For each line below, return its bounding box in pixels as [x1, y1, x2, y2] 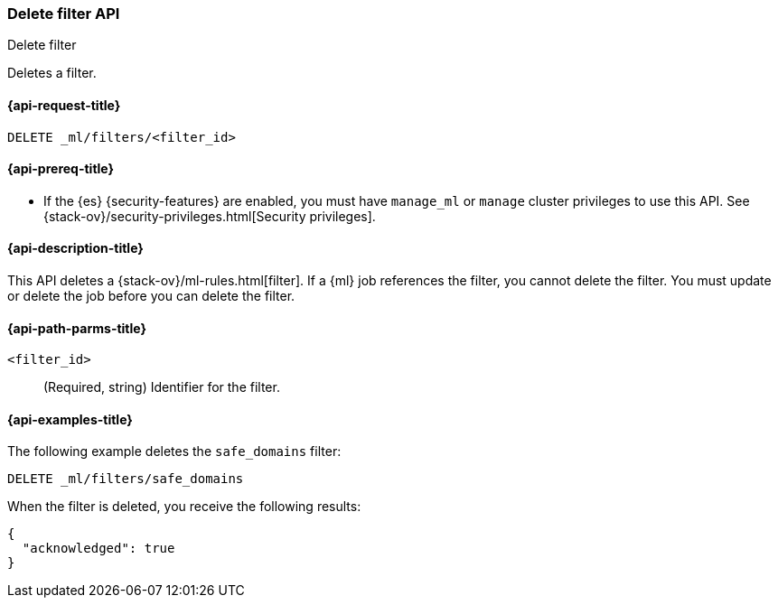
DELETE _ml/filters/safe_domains [7, 471, 244, 487]
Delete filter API [7, 5, 120, 23]
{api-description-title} [7, 240, 144, 256]
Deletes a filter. [7, 65, 97, 81]
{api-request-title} [7, 97, 121, 113]
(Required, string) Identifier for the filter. [43, 379, 280, 396]
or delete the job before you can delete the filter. [7, 288, 295, 304]
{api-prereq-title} [7, 161, 115, 177]
